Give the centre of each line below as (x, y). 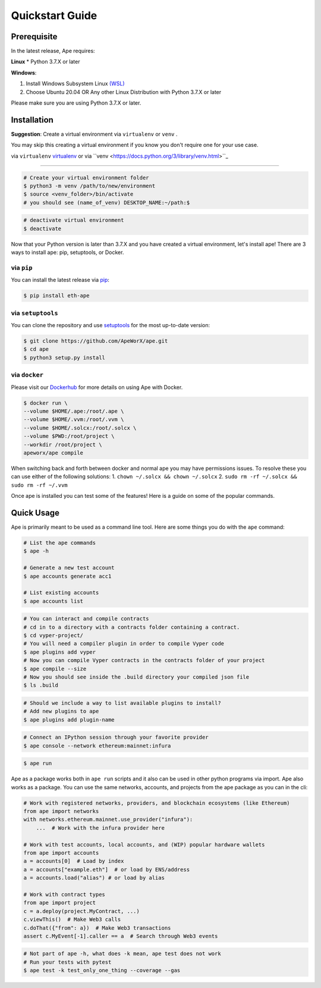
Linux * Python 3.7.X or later (45, 62)
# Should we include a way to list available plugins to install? (122, 703)
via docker (27, 375)
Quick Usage (35, 512)
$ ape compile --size (55, 669)
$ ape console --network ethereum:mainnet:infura (97, 746)
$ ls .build (41, 685)
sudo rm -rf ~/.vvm (39, 485)
